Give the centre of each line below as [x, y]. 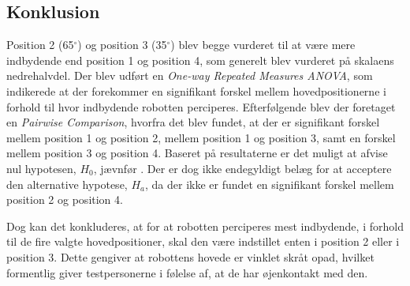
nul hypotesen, [41, 168]
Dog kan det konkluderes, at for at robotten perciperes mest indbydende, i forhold [205, 226]
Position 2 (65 [40, 45]
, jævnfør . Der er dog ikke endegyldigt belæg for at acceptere [242, 168]
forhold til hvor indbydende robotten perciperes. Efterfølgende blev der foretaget [201, 106]
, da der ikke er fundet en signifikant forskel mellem [270, 184]
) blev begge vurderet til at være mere [263, 45]
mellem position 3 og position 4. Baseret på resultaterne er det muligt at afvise [197, 153]
